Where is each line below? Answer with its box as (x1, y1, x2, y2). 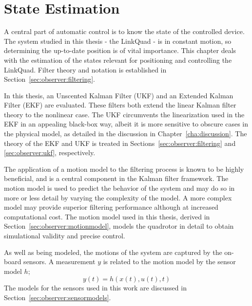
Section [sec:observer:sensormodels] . (4, 292, 111, 302)
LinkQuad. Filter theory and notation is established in (4, 64, 167, 74)
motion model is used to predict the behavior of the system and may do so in (4, 183, 235, 193)
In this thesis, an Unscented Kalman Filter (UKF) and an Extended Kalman (4, 90, 233, 100)
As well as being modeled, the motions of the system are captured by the (4, 247, 222, 257)
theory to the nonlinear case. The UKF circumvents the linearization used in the (4, 109, 245, 119)
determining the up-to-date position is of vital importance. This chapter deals (4, 45, 236, 55)
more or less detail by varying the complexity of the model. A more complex (4, 192, 232, 202)
